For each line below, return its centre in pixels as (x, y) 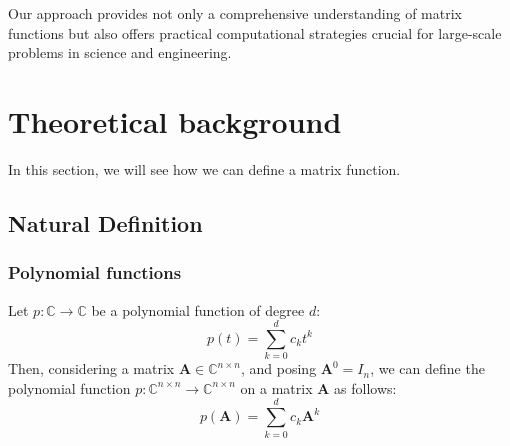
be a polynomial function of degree (198, 309)
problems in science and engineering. (120, 52)
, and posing (279, 368)
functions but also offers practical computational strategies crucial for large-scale (255, 32)
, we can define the (427, 368)
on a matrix (276, 387)
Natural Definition (105, 222)
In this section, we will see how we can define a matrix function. (204, 168)
